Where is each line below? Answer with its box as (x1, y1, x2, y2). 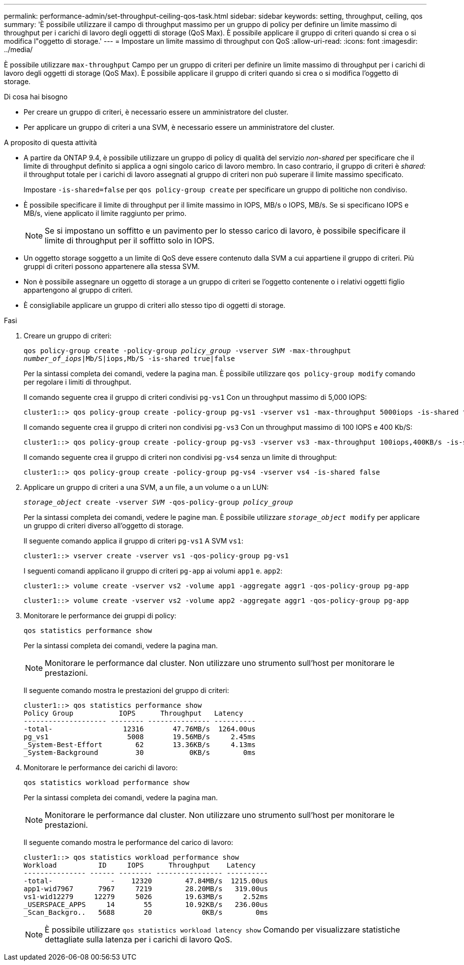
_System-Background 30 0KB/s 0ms (24, 749, 256, 756)
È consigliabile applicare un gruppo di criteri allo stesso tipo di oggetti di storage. (24, 301, 286, 309)
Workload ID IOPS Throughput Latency (24, 861, 256, 869)
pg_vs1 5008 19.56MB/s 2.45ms (24, 733, 256, 741)
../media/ (4, 45, 33, 54)
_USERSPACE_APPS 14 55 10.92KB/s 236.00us (24, 901, 268, 908)
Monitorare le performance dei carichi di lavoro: (24, 763, 178, 772)
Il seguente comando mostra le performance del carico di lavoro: (24, 838, 233, 846)
